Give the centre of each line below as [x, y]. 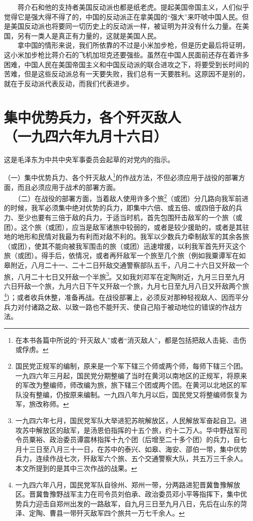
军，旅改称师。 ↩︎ [42, 404]
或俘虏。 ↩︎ [32, 349]
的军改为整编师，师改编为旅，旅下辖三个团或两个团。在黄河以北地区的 [128, 385]
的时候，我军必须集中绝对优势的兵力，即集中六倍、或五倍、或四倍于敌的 [120, 208]
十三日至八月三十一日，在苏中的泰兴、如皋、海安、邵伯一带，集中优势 [135, 449]
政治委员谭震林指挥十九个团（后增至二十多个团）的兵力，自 [145, 439]
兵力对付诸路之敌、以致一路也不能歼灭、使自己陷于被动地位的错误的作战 [120, 307]
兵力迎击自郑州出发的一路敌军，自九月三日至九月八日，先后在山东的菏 [135, 503]
